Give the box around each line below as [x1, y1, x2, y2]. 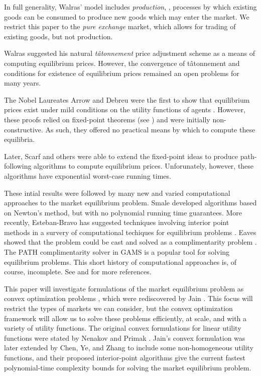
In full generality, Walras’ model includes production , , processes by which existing [4, 2, 257, 12]
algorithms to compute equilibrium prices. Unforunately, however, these [34, 161, 254, 171]
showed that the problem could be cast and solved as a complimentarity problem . [4, 237, 257, 247]
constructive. [4, 124, 43, 134]
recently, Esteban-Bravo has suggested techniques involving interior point [4, 217, 229, 228]
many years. [4, 78, 41, 88]
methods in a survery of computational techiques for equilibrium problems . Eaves [4, 227, 256, 237]
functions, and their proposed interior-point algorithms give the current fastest [4, 352, 245, 362]
